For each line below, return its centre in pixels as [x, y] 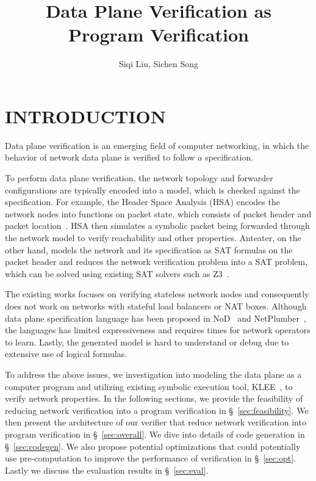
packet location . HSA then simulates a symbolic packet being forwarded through [157, 226]
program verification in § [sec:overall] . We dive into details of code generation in [155, 434]
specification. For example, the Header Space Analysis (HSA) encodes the [142, 202]
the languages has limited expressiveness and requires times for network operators [158, 330]
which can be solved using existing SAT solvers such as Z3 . [117, 273]
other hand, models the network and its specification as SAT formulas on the [149, 249]
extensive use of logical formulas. [66, 354]
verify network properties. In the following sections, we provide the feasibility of [154, 398]
